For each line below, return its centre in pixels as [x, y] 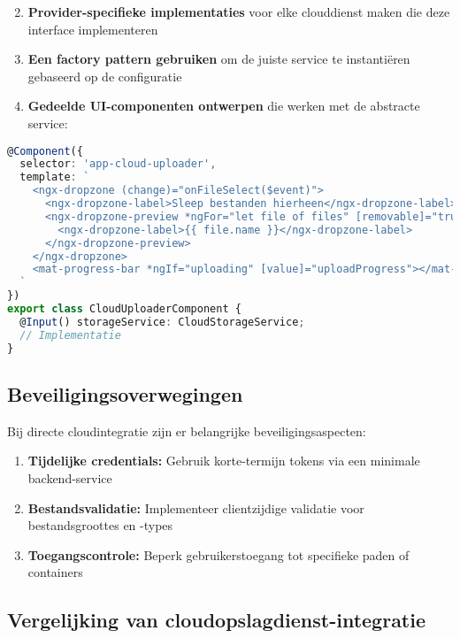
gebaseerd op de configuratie [105, 76]
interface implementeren [93, 29]
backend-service [70, 477]
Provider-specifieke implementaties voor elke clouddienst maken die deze [239, 12]
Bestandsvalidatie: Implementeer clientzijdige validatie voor [196, 507]
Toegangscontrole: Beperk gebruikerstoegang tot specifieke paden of [218, 554]
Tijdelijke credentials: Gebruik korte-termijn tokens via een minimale [224, 461]
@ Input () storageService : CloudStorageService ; [162, 322]
